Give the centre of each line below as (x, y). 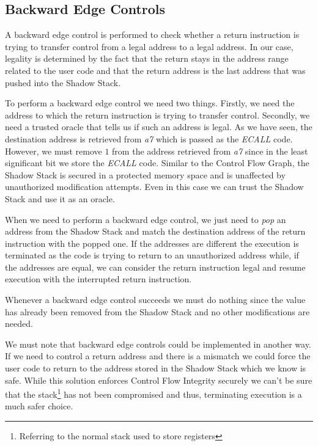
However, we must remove (54, 151)
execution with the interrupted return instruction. (98, 279)
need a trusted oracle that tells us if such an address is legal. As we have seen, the (159, 127)
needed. (19, 324)
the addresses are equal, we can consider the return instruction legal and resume (155, 267)
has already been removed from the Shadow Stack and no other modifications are (157, 311)
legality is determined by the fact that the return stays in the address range (147, 58)
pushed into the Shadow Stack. (63, 82)
